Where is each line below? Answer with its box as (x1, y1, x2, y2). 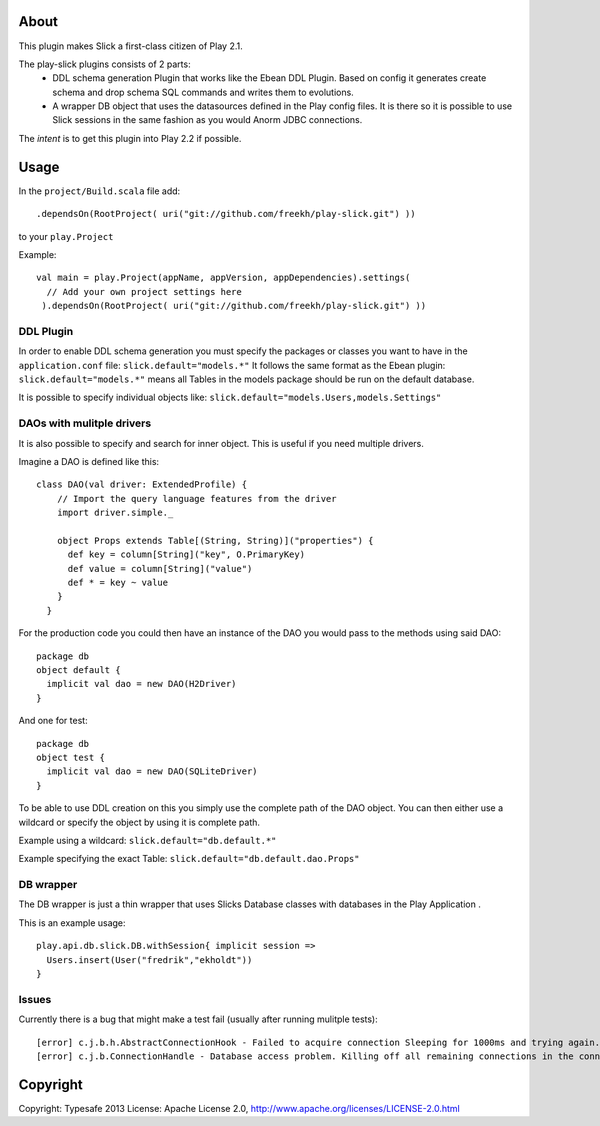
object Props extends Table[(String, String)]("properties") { (56, 535, 374, 546)
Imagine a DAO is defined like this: (18, 455, 160, 467)
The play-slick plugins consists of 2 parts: (18, 58, 191, 70)
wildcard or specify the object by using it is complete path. (18, 816, 260, 828)
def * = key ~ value (67, 577, 169, 589)
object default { (36, 665, 121, 676)
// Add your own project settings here (46, 286, 242, 297)
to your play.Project (18, 230, 114, 242)
